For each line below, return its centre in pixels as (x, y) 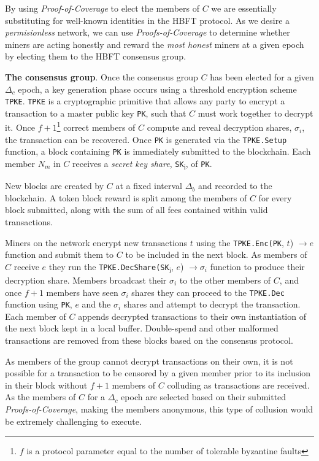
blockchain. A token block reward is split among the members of (126, 197)
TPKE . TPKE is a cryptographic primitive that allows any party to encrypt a (145, 101)
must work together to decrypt (256, 113)
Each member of (36, 316)
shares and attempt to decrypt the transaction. (212, 304)
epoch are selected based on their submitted (204, 397)
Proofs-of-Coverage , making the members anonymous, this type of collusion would (159, 409)
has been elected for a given (262, 76)
